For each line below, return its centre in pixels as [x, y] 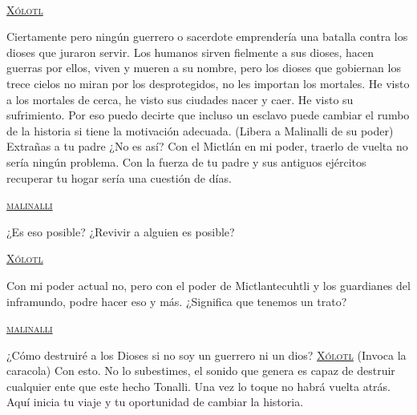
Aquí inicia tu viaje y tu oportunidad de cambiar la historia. [155, 402]
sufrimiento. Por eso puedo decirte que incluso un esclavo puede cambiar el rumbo [208, 115]
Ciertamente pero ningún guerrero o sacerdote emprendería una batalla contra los [207, 36]
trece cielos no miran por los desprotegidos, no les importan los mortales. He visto [208, 83]
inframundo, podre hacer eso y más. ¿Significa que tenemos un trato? [177, 301]
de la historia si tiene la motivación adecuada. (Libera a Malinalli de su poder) [200, 130]
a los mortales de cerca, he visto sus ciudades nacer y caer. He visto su [180, 99]
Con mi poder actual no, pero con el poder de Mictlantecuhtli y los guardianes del [208, 285]
